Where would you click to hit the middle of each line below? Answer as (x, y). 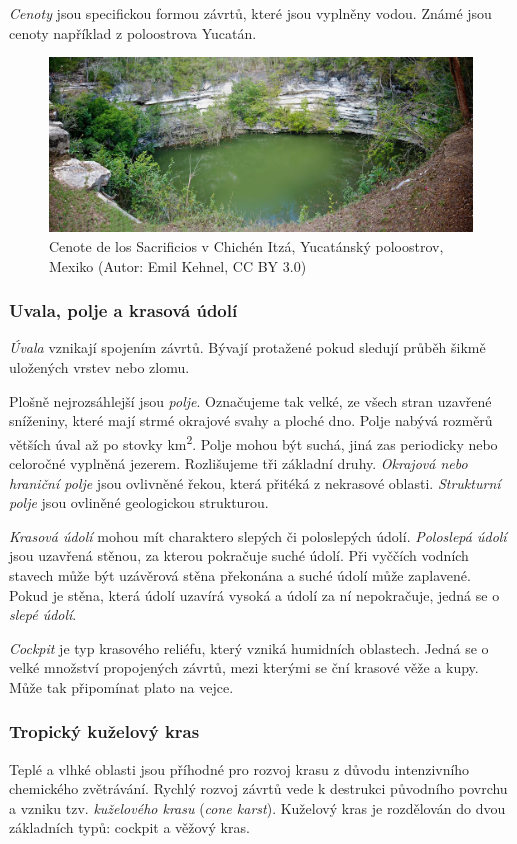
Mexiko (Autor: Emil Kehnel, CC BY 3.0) (178, 265)
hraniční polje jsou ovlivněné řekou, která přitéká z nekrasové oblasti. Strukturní (255, 482)
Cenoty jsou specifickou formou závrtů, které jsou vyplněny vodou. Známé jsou (250, 13)
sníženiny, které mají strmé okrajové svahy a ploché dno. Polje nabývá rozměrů (251, 420)
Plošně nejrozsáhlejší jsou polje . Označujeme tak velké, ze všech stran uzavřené (250, 400)
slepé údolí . (43, 614)
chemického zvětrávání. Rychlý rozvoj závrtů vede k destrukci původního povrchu (258, 788)
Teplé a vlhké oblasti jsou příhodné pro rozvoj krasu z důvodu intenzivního (239, 768)
